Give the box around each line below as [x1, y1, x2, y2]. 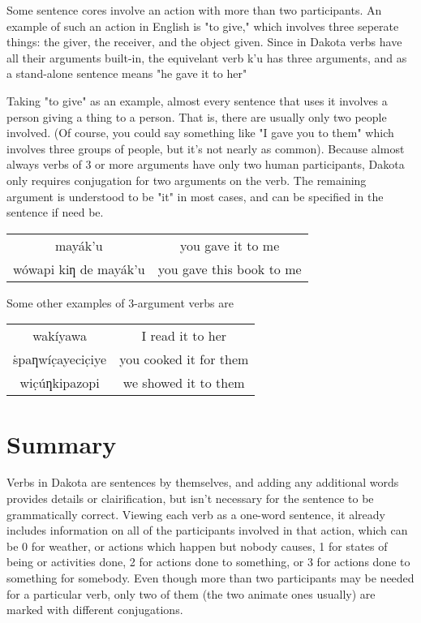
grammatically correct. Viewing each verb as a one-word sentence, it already [6, 505, 385, 522]
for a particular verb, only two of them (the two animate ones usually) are [6, 585, 376, 602]
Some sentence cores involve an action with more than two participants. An [6, 2, 382, 18]
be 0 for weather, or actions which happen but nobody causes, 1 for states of [6, 537, 388, 554]
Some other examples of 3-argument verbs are [6, 294, 234, 311]
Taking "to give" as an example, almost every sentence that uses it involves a [6, 92, 388, 109]
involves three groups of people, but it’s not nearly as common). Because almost [6, 140, 405, 157]
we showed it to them [122, 373, 245, 393]
